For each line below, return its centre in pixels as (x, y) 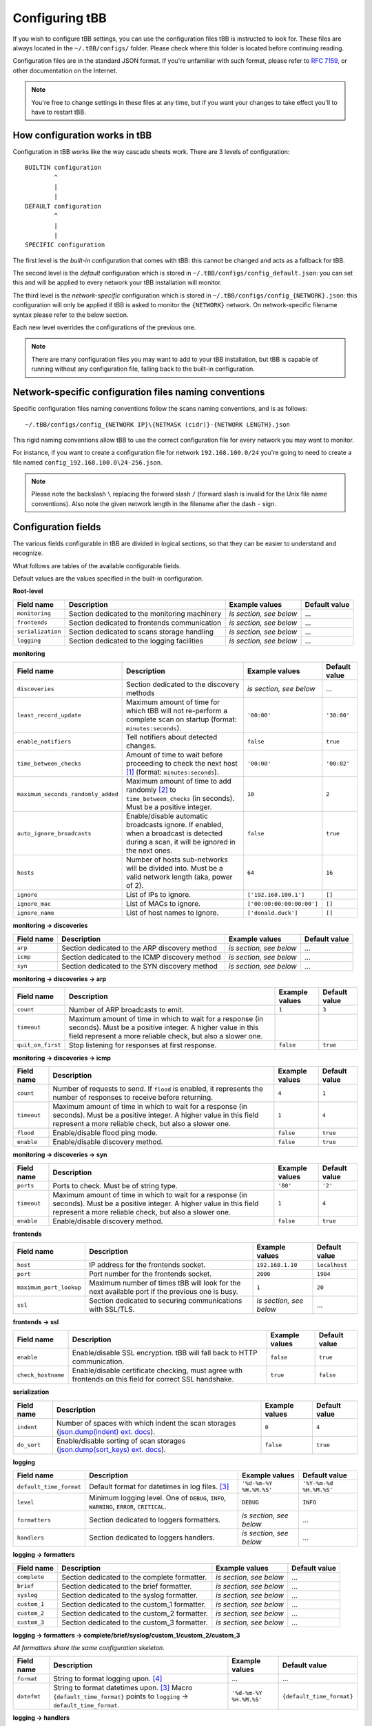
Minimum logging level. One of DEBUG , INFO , (157, 1498)
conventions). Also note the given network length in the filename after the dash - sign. (154, 503)
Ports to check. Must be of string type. (115, 1185)
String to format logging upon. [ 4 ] (107, 1679)
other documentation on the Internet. (65, 70)
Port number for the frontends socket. (150, 1274)
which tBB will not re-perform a (177, 711)
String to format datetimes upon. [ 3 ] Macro (123, 1688)
